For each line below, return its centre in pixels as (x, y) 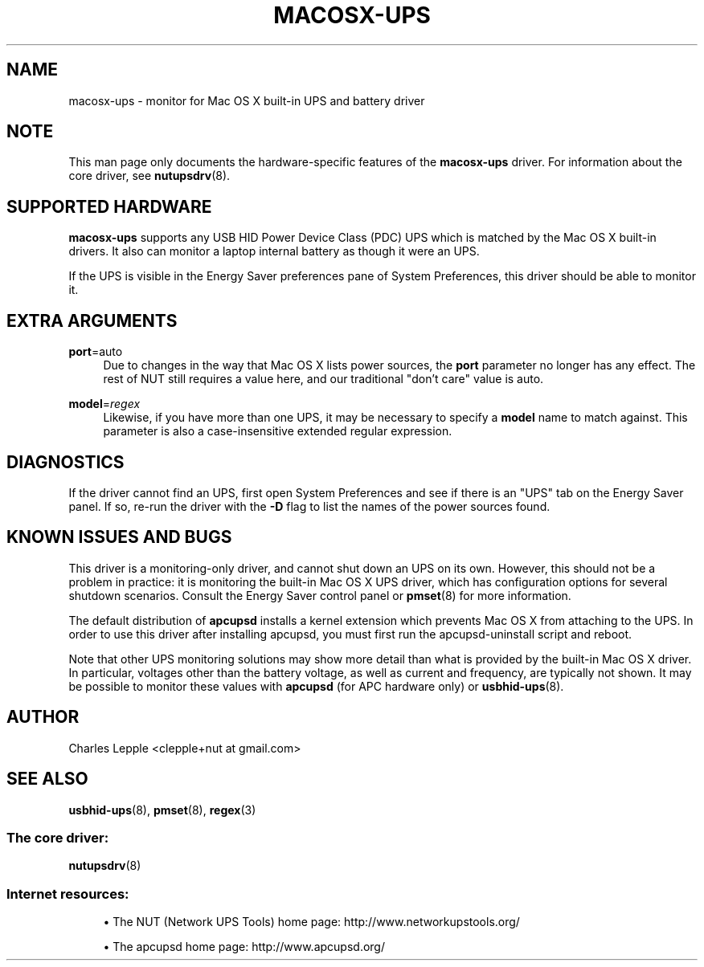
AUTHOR (43, 717)
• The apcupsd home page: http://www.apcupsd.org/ (244, 947)
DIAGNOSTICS (65, 462)
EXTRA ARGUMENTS (92, 320)
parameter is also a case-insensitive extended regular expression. (278, 431)
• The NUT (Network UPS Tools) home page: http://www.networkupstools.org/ (311, 922)
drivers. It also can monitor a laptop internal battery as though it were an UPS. (274, 251)
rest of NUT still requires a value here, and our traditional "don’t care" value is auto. (323, 379)
